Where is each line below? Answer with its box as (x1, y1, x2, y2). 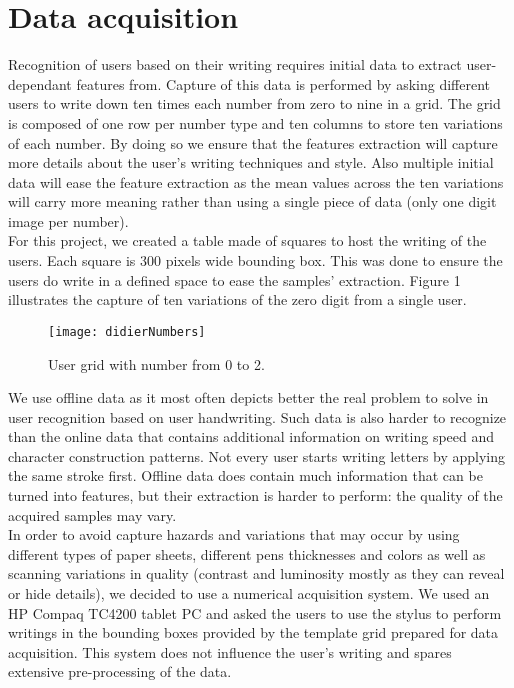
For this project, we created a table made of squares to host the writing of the (8, 230, 487, 251)
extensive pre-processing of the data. (8, 661, 232, 682)
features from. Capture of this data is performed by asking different (76, 73, 491, 94)
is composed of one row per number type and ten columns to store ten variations (8, 112, 503, 133)
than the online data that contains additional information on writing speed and (8, 426, 495, 447)
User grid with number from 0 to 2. (48, 353, 265, 374)
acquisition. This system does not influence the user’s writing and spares (8, 641, 452, 662)
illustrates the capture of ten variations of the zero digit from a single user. (8, 289, 467, 310)
